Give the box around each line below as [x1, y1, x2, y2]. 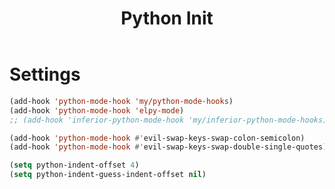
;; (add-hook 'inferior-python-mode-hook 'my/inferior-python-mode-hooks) [9, 115, 328, 125]
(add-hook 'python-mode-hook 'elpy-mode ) [9, 105, 185, 116]
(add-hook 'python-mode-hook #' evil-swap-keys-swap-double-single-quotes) [9, 142, 328, 152]
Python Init [120, 7, 214, 30]
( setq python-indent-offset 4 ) [9, 160, 140, 171]
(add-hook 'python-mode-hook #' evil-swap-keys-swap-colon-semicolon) [9, 133, 306, 143]
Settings [9, 63, 81, 86]
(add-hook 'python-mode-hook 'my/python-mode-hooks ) [9, 96, 234, 106]
